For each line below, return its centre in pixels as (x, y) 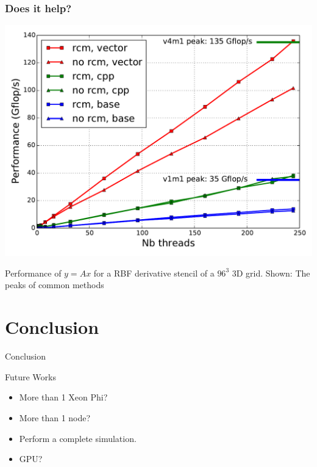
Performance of (33, 273)
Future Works (30, 376)
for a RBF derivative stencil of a (154, 273)
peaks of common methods (55, 285)
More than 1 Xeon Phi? (63, 397)
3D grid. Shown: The (271, 273)
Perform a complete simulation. (78, 438)
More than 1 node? (55, 417)
